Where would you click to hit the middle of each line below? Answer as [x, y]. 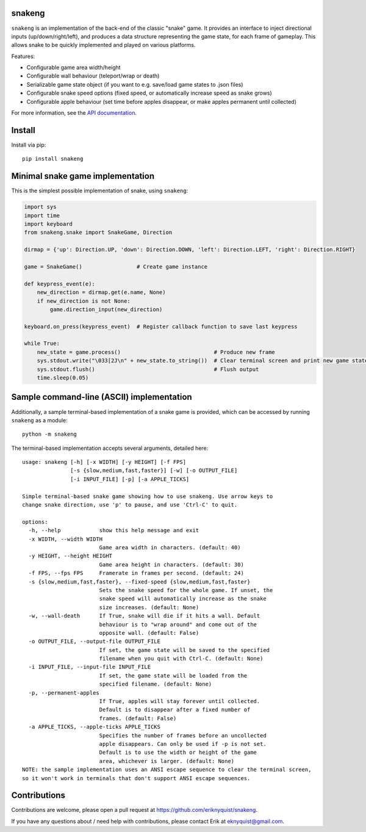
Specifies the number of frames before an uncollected [183, 735]
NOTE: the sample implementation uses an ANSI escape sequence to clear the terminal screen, [167, 770]
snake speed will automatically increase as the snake [183, 599]
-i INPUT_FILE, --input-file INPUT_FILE [90, 667]
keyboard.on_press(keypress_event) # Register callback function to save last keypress [161, 326]
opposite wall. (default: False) [149, 633]
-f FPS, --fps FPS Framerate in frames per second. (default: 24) [136, 573]
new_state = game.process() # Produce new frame [156, 352]
